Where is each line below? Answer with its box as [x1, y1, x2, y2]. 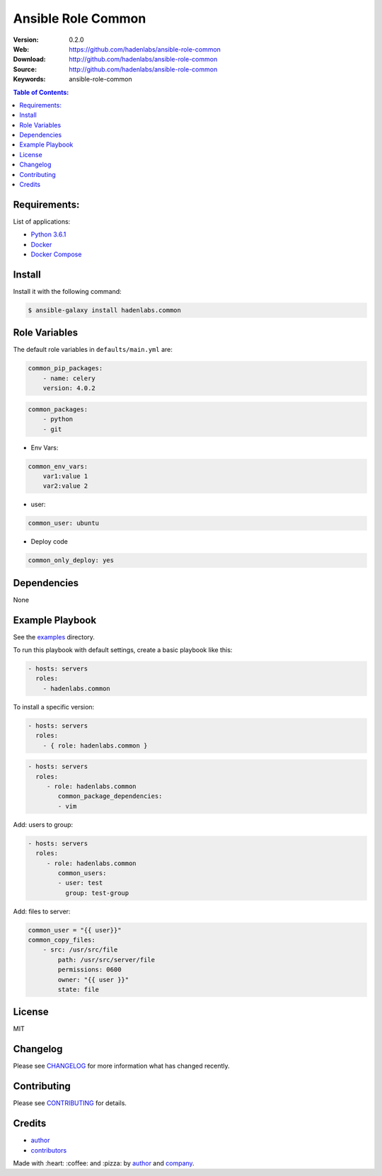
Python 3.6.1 [30, 230, 66, 239]
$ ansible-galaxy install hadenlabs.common [28, 306, 182, 314]
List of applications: [13, 217, 71, 226]
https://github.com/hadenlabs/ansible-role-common [69, 45, 221, 53]
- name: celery [42, 374, 95, 382]
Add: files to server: [13, 907, 71, 915]
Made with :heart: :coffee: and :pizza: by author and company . [13, 1158, 195, 1168]
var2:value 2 [42, 482, 88, 490]
